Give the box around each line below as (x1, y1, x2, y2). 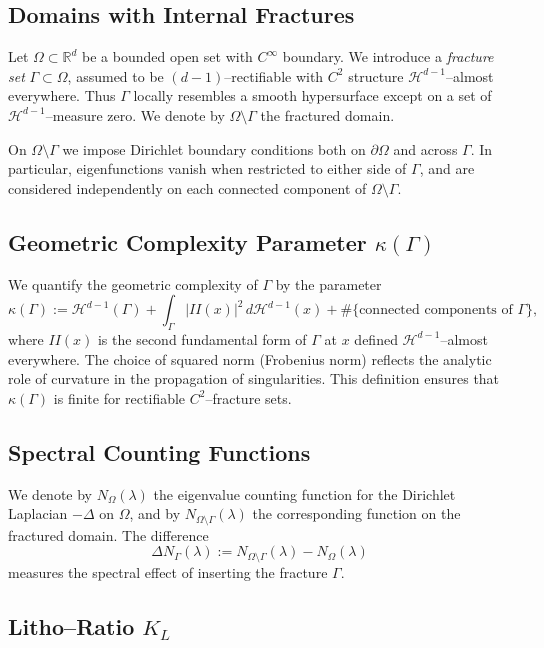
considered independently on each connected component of (8, 177, 367, 198)
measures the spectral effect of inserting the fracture (8, 561, 328, 582)
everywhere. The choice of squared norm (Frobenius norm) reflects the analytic (8, 348, 492, 369)
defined (354, 328, 398, 349)
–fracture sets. (205, 387, 292, 408)
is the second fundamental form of (97, 328, 307, 349)
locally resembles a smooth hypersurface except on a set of (133, 85, 492, 106)
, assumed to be (67, 65, 164, 86)
